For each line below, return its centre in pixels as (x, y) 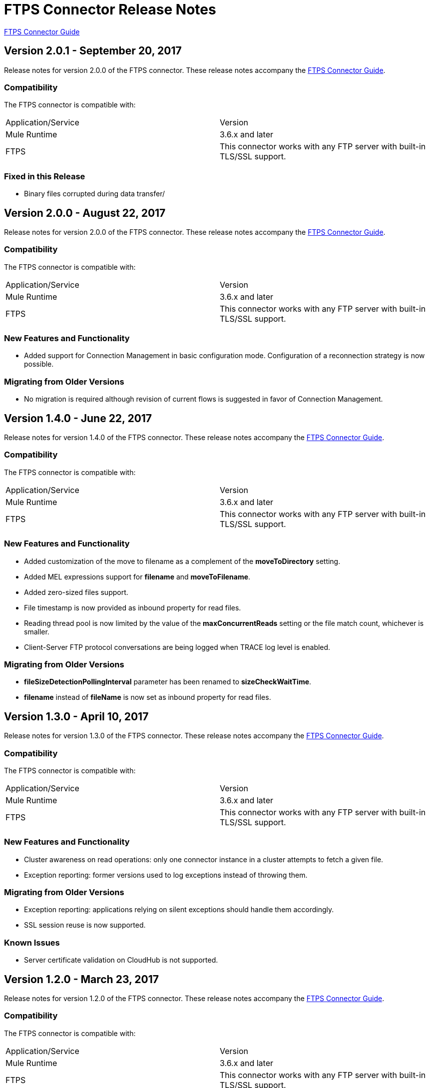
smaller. (37, 631)
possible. (39, 364)
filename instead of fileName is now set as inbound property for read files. (148, 697)
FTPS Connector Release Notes (110, 9)
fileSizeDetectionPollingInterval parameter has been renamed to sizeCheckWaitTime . (168, 682)
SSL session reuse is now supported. (85, 925)
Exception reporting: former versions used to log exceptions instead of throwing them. (166, 875)
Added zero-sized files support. (76, 592)
